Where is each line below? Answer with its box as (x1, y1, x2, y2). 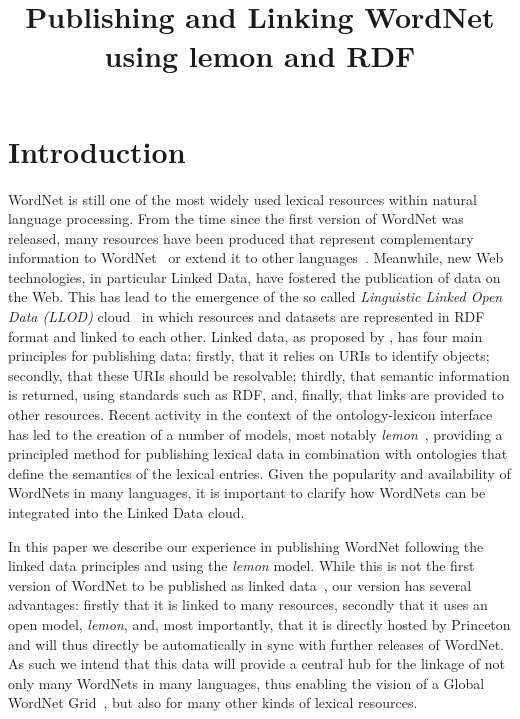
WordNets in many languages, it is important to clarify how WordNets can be (8, 482, 486, 503)
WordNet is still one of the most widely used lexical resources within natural (8, 188, 477, 209)
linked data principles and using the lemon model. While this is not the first (8, 555, 475, 576)
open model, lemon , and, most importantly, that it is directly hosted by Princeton (8, 613, 511, 634)
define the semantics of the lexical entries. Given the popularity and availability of (8, 462, 511, 483)
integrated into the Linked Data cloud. (8, 502, 245, 522)
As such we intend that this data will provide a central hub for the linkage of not (8, 653, 505, 674)
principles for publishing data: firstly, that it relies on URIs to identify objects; (8, 345, 490, 366)
